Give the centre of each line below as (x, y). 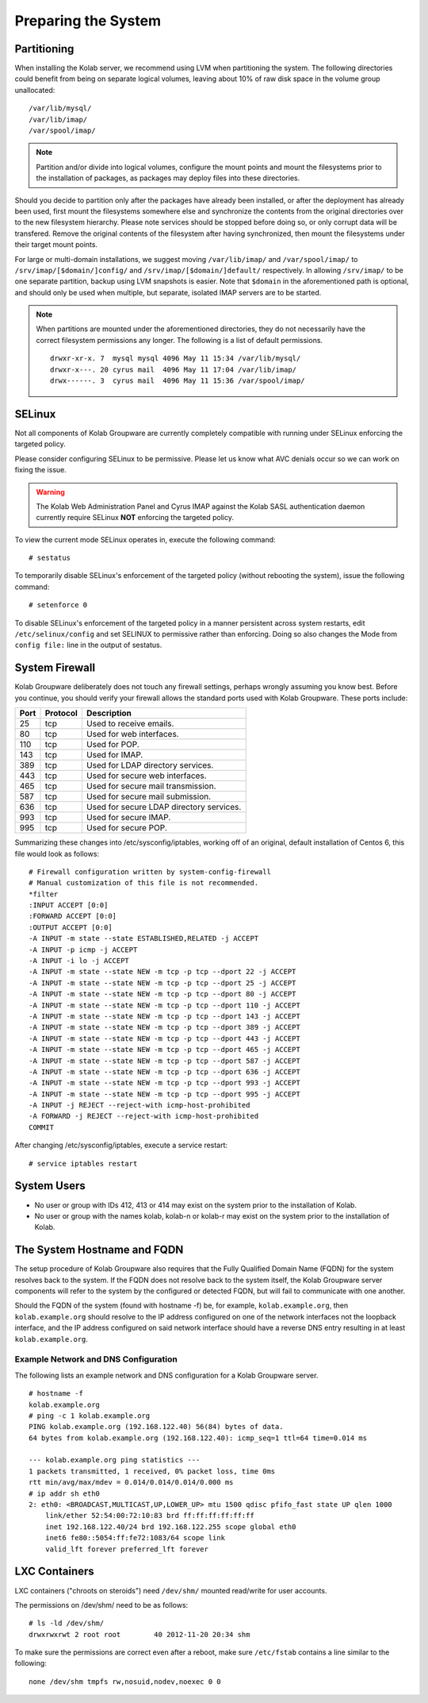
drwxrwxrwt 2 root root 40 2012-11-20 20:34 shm (139, 1634)
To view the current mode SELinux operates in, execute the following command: (145, 539)
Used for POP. (113, 745)
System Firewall (55, 668)
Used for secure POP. (127, 828)
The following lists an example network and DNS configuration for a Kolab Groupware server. (166, 1375)
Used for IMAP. (115, 755)
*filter (44, 894)
